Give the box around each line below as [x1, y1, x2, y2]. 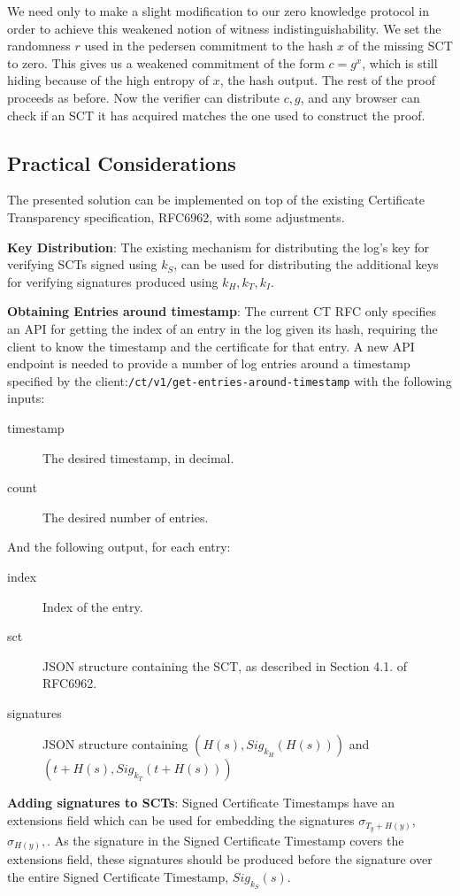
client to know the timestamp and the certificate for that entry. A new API [7, 336, 415, 355]
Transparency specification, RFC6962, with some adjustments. [7, 207, 345, 226]
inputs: [7, 389, 45, 407]
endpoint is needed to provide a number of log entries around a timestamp [7, 354, 410, 373]
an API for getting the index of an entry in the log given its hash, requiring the [7, 319, 438, 337]
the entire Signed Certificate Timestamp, [7, 868, 229, 886]
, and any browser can [300, 88, 420, 106]
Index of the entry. [42, 597, 143, 615]
